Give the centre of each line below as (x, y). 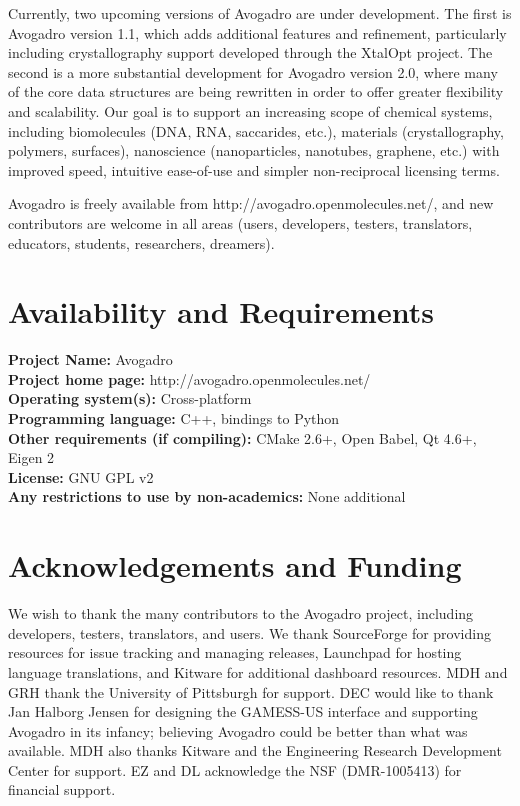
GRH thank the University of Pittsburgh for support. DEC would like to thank (251, 691)
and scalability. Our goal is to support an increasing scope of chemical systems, (250, 110)
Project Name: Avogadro (90, 359)
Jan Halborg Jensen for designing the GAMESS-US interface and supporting (243, 711)
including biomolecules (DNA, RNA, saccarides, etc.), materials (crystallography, (256, 130)
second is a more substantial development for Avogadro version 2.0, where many (253, 71)
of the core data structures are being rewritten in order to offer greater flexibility (256, 91)
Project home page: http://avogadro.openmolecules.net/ (189, 378)
